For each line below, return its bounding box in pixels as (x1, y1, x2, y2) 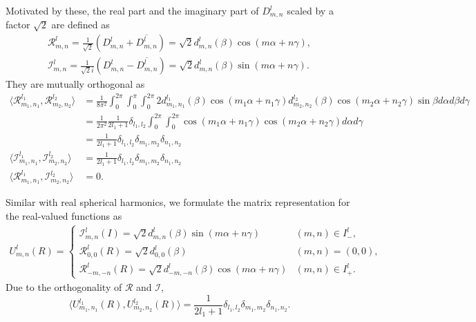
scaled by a (287, 3, 334, 17)
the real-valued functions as (6, 208, 122, 222)
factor (6, 17, 30, 32)
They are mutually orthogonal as (6, 77, 145, 91)
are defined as (51, 17, 110, 32)
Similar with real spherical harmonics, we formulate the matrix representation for (6, 195, 350, 209)
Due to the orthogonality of (6, 279, 122, 294)
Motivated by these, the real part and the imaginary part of (6, 3, 259, 17)
